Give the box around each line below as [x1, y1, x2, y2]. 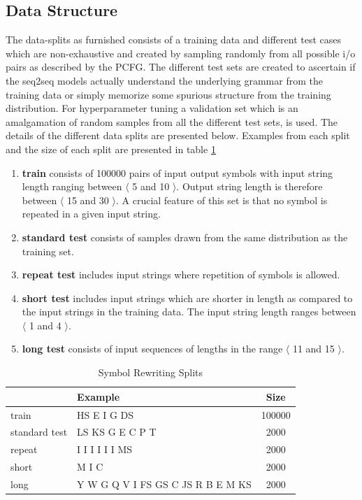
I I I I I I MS [77, 442, 133, 457]
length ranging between [22, 179, 122, 194]
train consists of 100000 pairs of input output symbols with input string [22, 165, 333, 180]
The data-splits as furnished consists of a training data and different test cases [6, 32, 341, 47]
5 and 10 [132, 179, 170, 194]
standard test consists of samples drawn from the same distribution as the [22, 229, 348, 244]
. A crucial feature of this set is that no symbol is [115, 192, 328, 207]
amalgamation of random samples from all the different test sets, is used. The [6, 114, 338, 129]
